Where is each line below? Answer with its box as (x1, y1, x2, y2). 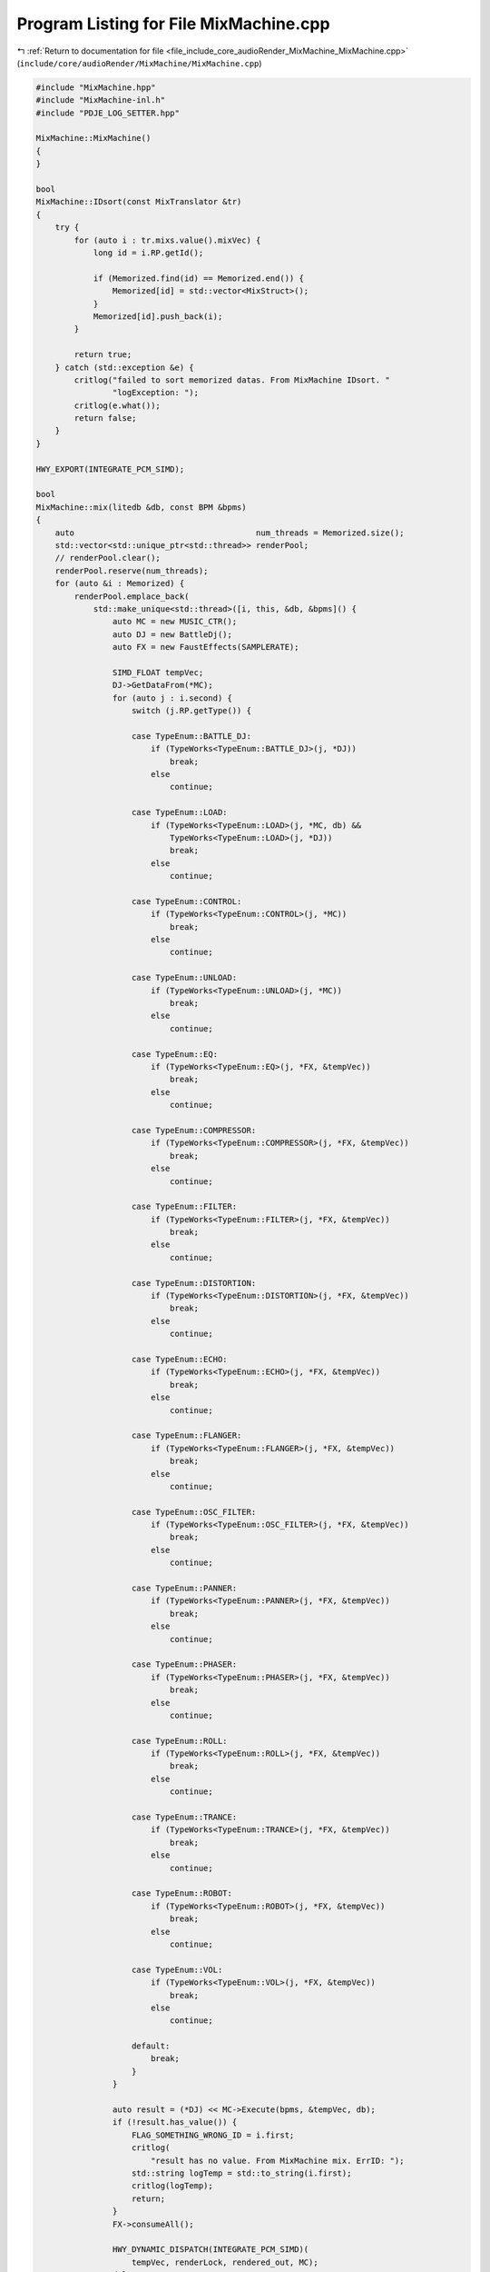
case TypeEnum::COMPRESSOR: (132, 1125, 257, 1135)
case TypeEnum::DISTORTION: (132, 1278, 257, 1288)
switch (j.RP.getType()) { (132, 705, 251, 716)
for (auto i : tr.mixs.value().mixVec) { (73, 234, 261, 245)
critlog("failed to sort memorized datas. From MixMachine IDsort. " (73, 374, 390, 385)
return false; (73, 414, 137, 424)
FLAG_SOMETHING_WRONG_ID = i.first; (132, 2129, 295, 2140)
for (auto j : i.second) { (112, 693, 233, 703)
